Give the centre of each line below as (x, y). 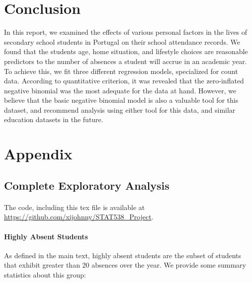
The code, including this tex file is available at (75, 207)
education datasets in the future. (54, 119)
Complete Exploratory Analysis (87, 185)
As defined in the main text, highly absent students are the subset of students (123, 255)
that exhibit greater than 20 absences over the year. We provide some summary (125, 265)
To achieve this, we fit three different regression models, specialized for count (121, 71)
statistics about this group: (45, 274)
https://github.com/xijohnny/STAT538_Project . (79, 217)
